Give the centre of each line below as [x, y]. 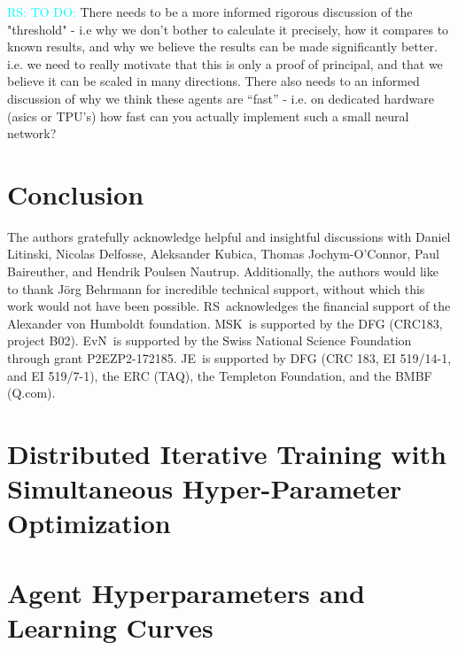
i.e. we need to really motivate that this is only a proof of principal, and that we [225, 63]
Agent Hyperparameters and [186, 592]
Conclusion [76, 193]
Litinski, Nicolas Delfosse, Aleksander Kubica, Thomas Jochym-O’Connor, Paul [223, 254]
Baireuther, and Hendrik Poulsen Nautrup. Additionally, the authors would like [223, 271]
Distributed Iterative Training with [227, 453]
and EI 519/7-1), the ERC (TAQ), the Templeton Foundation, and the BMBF [220, 375]
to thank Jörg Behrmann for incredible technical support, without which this [216, 288]
